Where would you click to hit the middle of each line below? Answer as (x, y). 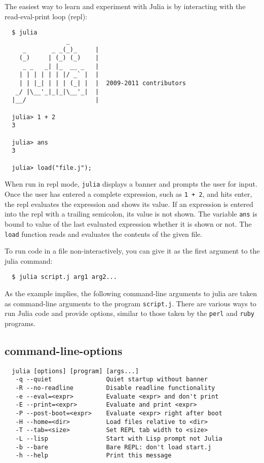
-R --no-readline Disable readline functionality (115, 388)
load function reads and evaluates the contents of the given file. (104, 234)
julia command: (29, 260)
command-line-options (64, 350)
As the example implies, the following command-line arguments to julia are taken (131, 293)
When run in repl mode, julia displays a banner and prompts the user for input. (131, 184)
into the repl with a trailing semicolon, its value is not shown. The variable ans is (131, 214)
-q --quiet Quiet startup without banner (111, 380)
